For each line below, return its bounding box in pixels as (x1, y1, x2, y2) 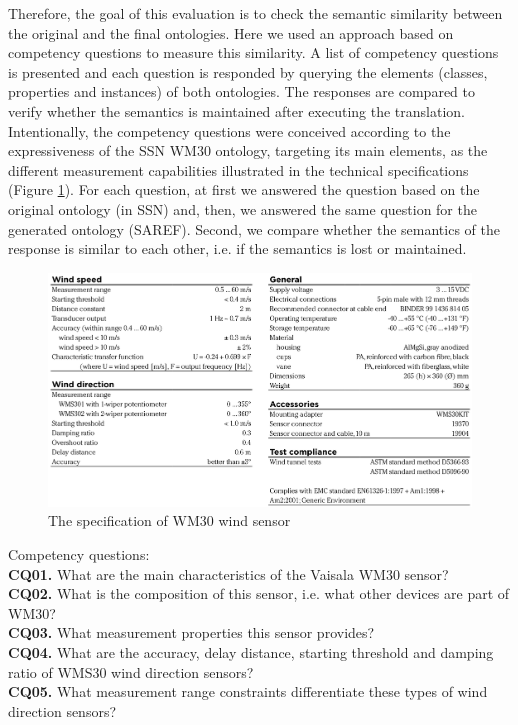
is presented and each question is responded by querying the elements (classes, (8, 61, 488, 82)
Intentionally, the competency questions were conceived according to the (8, 120, 451, 141)
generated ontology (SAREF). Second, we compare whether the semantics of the (8, 218, 500, 239)
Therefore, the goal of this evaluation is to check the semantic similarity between (8, 3, 503, 23)
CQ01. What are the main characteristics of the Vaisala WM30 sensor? (8, 563, 449, 584)
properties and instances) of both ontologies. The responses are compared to (8, 81, 475, 102)
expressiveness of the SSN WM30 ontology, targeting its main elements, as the (8, 140, 488, 161)
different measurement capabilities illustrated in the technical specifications (8, 159, 469, 180)
